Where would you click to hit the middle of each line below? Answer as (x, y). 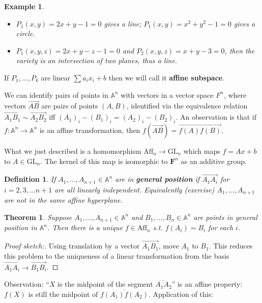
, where (235, 94)
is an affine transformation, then (90, 130)
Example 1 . (24, 6)
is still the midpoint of (63, 294)
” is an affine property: (207, 284)
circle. (25, 33)
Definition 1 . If (30, 179)
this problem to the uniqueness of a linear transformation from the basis (117, 255)
